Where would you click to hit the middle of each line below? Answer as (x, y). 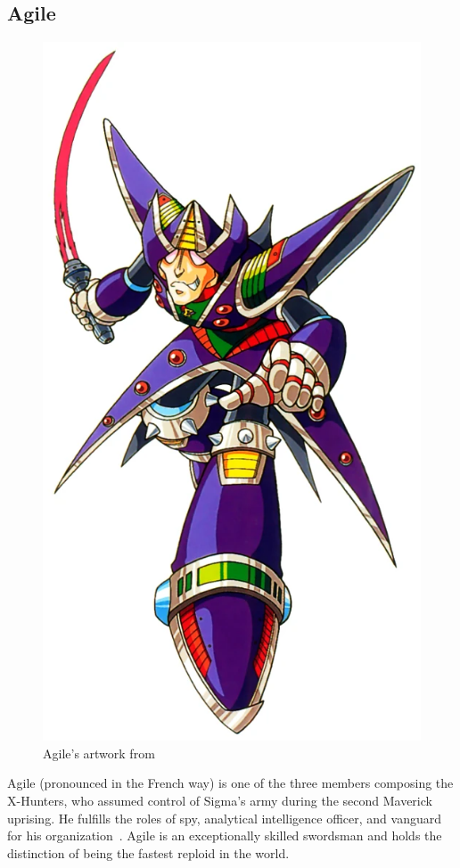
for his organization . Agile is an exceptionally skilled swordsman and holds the (225, 835)
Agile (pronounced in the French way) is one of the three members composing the (230, 783)
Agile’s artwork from (99, 753)
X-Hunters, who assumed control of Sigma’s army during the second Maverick (220, 800)
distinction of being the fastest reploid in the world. (148, 852)
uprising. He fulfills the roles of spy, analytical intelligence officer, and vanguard (225, 818)
